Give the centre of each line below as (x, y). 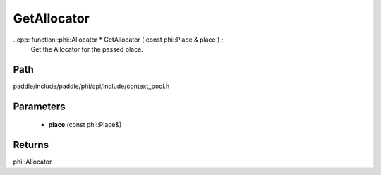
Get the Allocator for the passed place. (87, 49)
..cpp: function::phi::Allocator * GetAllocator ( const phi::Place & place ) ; (118, 40)
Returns (31, 145)
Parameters (39, 106)
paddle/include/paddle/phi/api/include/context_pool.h (91, 86)
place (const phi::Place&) (85, 125)
